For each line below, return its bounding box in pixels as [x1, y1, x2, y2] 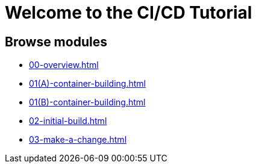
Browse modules [5, 34, 107, 49]
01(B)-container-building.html [29, 97, 146, 108]
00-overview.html [29, 60, 99, 70]
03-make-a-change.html [29, 134, 127, 145]
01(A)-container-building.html [29, 78, 146, 89]
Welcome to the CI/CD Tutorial [5, 2, 252, 23]
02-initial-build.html [29, 116, 107, 126]
